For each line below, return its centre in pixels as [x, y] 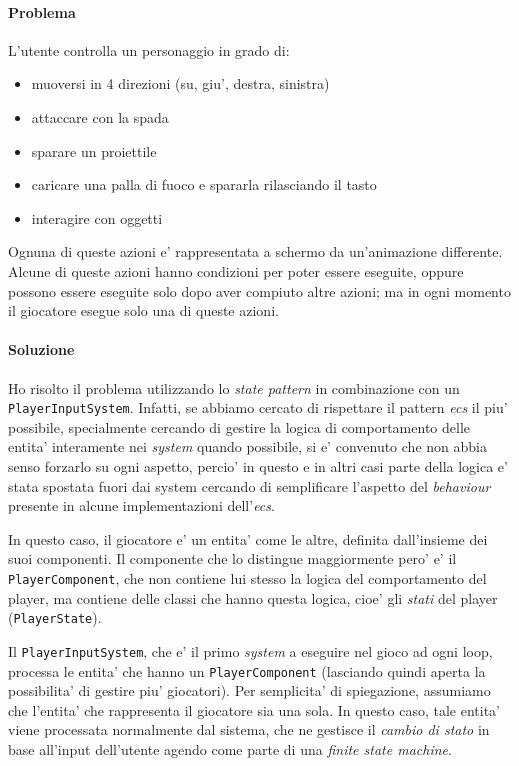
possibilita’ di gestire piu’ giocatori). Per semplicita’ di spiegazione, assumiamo [249, 690]
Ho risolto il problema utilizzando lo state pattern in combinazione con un [234, 387]
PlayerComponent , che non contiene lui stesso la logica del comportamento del [247, 577]
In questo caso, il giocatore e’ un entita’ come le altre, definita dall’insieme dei [248, 538]
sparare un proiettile [94, 150]
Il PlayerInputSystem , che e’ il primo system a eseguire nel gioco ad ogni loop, [250, 650]
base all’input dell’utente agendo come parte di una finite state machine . [230, 748]
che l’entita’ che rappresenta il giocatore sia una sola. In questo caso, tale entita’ [254, 709]
